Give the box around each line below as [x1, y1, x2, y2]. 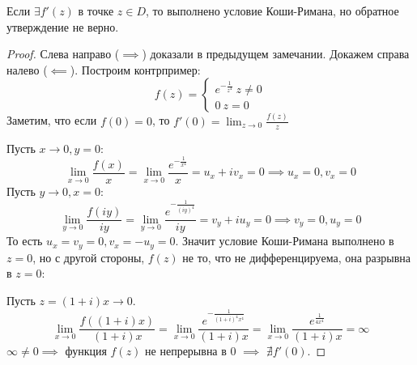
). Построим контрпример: [70, 61, 201, 78]
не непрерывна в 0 [145, 342, 236, 359]
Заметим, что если [6, 112, 97, 129]
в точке [78, 2, 114, 19]
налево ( [6, 61, 48, 78]
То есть [6, 232, 43, 249]
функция [65, 342, 107, 359]
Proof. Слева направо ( [6, 45, 120, 62]
